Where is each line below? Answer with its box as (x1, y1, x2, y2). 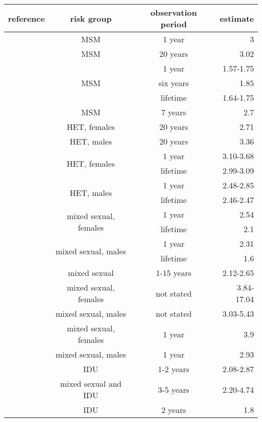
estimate (220, 12, 254, 24)
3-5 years (158, 383, 189, 395)
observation (150, 7, 197, 18)
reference (8, 12, 45, 24)
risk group (70, 12, 112, 24)
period (160, 18, 187, 30)
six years (158, 77, 189, 89)
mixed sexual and (60, 378, 122, 389)
